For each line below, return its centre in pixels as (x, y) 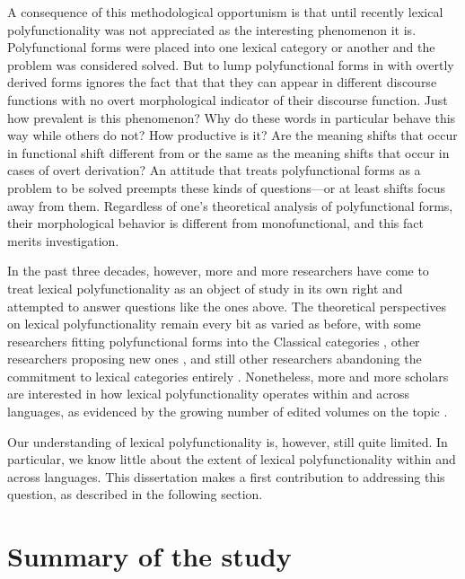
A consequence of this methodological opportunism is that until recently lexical (225, 12)
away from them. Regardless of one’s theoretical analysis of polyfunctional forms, (230, 205)
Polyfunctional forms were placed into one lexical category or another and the (221, 47)
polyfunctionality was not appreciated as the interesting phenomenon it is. (212, 29)
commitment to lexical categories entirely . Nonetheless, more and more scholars (228, 376)
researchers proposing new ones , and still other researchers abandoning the (215, 359)
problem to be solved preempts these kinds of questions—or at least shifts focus (227, 187)
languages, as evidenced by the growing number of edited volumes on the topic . (228, 412)
